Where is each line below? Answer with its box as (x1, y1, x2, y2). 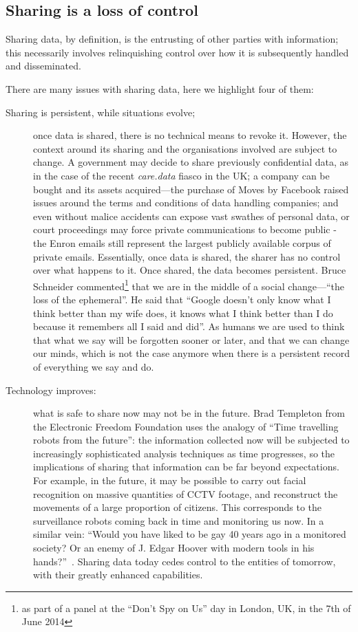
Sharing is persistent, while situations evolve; (6, 105, 196, 119)
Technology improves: (6, 382, 96, 397)
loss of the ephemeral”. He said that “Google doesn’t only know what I (33, 292, 331, 306)
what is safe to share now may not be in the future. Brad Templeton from (33, 406, 345, 420)
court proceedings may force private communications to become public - (33, 222, 337, 237)
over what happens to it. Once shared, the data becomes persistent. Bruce (33, 263, 346, 277)
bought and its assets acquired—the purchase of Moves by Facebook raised (33, 182, 349, 196)
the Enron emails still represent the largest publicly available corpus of (33, 235, 331, 250)
